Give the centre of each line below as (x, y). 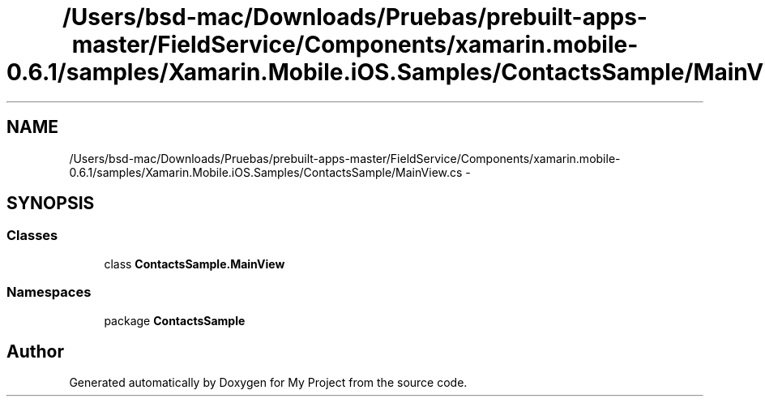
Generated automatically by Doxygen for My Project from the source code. (268, 383)
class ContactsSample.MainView (194, 264)
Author (35, 351)
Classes (32, 236)
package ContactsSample (175, 320)
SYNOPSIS (51, 204)
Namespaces (49, 292)
